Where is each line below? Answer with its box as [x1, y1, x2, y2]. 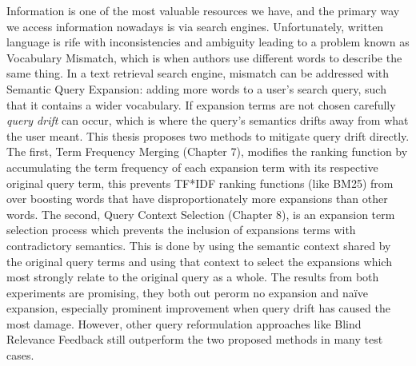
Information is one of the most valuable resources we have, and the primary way [6, 2, 400, 18]
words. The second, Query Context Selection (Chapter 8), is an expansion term [6, 205, 395, 222]
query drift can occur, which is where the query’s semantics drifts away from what [6, 112, 409, 129]
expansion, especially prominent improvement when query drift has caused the [6, 300, 390, 316]
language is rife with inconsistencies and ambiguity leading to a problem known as [6, 34, 410, 50]
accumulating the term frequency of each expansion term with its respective [6, 158, 378, 175]
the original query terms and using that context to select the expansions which [6, 253, 392, 269]
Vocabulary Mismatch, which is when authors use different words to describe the [6, 49, 402, 66]
